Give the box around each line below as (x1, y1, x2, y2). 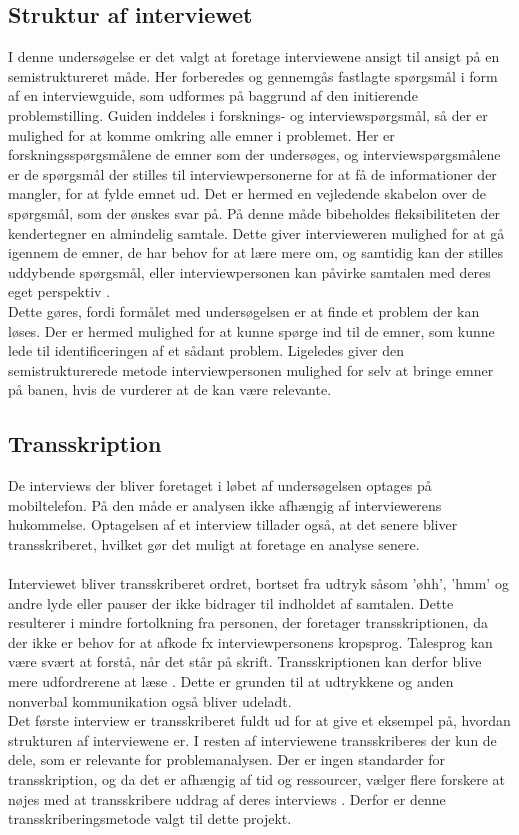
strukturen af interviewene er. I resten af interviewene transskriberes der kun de (8, 729, 497, 750)
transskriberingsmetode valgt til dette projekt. (8, 808, 292, 829)
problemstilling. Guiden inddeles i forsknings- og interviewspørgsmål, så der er (8, 104, 488, 125)
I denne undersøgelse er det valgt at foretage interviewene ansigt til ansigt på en (8, 46, 500, 67)
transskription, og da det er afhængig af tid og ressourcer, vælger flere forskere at (8, 769, 505, 789)
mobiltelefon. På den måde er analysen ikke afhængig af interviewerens (8, 494, 442, 515)
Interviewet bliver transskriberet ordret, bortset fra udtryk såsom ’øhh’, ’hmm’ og (8, 573, 509, 594)
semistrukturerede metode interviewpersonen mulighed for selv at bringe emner (8, 359, 494, 380)
